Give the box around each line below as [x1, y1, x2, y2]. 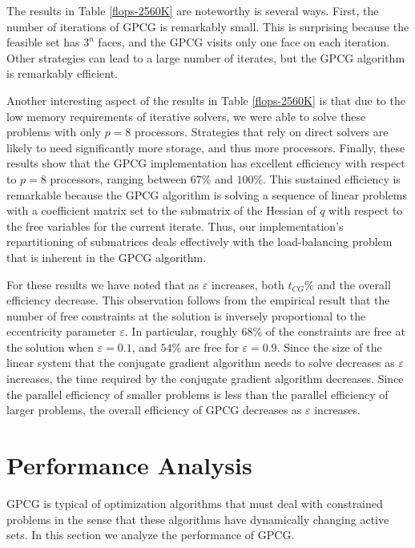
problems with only [6, 123, 101, 140]
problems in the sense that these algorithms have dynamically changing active [6, 510, 389, 527]
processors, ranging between [50, 170, 187, 187]
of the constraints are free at [265, 323, 405, 340]
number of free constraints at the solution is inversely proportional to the [6, 307, 366, 324]
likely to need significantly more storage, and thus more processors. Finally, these [6, 139, 405, 155]
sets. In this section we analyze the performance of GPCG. [6, 526, 295, 543]
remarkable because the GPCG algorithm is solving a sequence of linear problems [6, 186, 407, 203]
